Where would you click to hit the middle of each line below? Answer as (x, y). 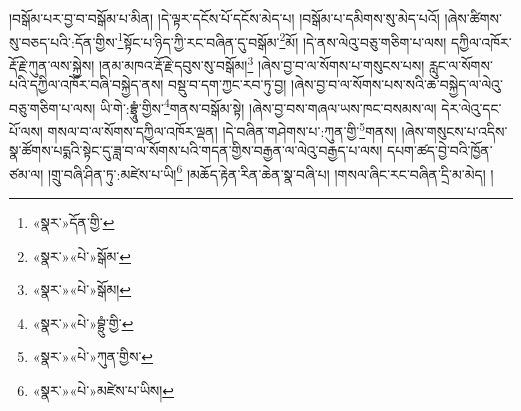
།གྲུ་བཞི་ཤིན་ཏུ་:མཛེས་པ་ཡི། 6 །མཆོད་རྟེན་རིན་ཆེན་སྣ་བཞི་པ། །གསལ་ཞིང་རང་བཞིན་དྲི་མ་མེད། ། (270, 172)
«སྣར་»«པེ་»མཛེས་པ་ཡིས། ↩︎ (103, 390)
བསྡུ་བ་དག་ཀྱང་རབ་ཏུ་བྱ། (227, 84)
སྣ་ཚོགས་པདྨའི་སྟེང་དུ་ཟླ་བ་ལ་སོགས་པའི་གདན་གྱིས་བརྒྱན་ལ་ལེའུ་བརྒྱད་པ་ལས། (196, 150)
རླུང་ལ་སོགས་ (461, 64)
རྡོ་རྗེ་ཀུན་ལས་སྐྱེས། (52, 64)
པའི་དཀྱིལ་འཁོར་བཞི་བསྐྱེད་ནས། (86, 84)
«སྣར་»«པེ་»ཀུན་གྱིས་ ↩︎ (93, 356)
